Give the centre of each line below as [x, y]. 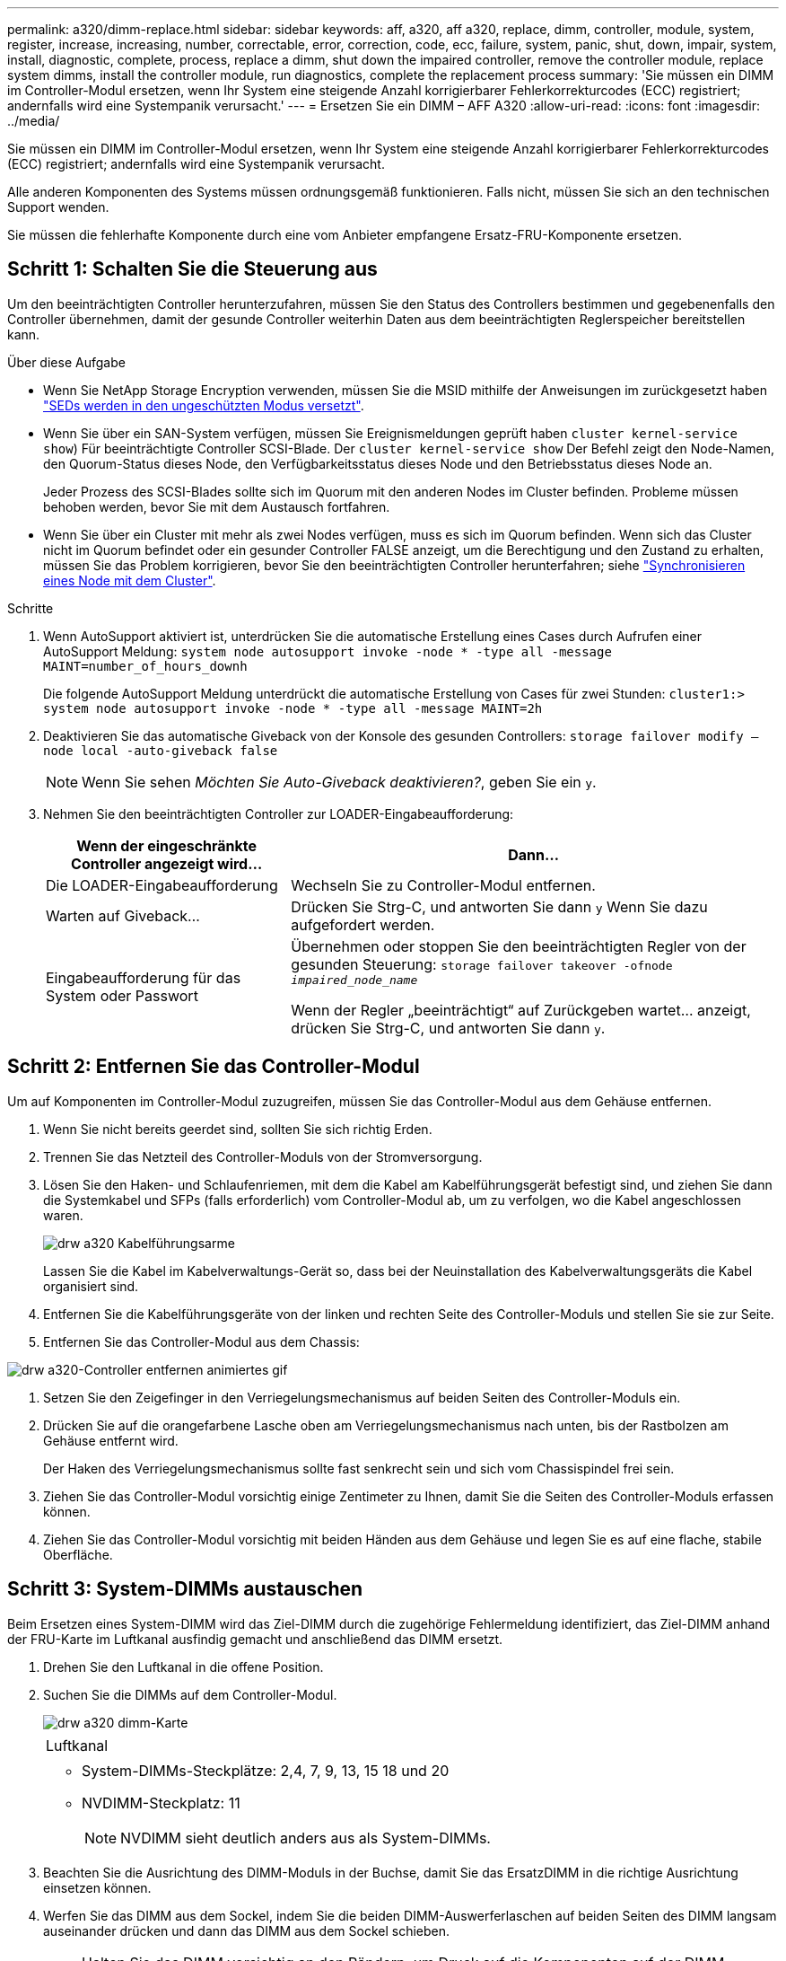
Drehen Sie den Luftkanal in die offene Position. [183, 1666]
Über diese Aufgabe [66, 362]
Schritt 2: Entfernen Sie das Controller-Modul [214, 1067]
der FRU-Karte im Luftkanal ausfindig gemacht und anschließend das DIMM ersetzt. [255, 1639]
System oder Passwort [122, 996]
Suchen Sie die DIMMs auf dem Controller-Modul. [190, 1694]
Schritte [31, 608]
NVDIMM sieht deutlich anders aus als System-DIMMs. [306, 1838]
